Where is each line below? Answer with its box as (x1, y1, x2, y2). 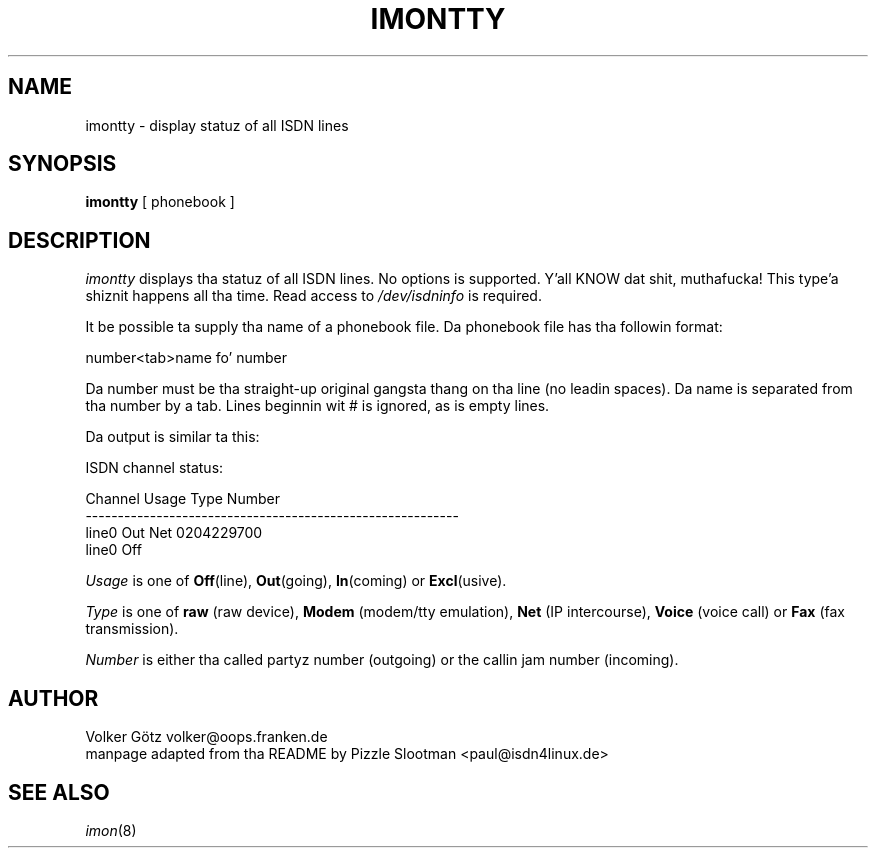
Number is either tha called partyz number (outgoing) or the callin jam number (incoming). (85, 651, 679, 669)
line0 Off (85, 541, 142, 559)
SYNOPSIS (8, 151, 117, 177)
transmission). (85, 620, 179, 638)
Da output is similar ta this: (85, 428, 260, 446)
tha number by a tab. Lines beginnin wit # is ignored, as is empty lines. (85, 397, 550, 415)
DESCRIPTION (8, 227, 151, 253)
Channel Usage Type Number (85, 490, 280, 508)
